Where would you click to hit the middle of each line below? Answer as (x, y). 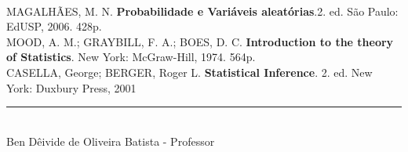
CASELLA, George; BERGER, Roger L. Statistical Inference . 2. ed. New (189, 72)
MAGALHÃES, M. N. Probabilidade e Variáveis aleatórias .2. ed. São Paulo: (202, 11)
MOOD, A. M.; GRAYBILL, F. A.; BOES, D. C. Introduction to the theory (200, 41)
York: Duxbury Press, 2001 (71, 87)
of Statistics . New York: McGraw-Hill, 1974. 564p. (131, 57)
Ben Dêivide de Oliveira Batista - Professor (111, 141)
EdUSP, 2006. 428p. (54, 26)
